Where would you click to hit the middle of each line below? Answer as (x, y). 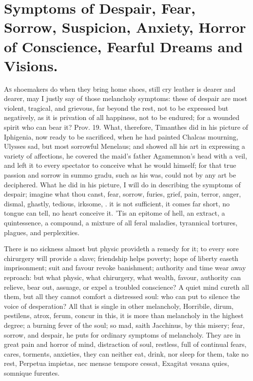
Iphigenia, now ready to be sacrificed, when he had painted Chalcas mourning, (121, 136)
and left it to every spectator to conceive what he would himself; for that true (120, 165)
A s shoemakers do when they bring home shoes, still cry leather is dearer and (120, 89)
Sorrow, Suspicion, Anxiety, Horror (125, 27)
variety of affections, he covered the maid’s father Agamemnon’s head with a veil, (126, 155)
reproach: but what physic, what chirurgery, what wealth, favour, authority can (123, 277)
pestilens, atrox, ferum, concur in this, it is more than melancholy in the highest (124, 315)
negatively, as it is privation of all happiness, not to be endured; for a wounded (122, 117)
